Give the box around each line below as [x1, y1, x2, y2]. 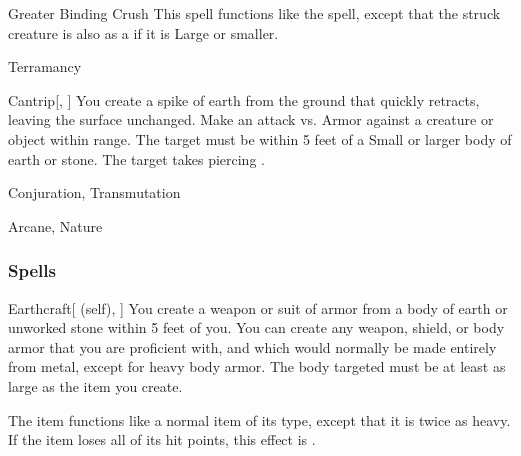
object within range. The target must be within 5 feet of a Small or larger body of [8, 128, 512, 149]
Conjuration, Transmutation [8, 182, 181, 203]
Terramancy [8, 56, 82, 77]
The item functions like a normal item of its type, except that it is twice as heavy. [8, 409, 511, 430]
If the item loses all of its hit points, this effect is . [8, 429, 316, 450]
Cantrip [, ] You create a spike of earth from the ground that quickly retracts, [8, 89, 480, 110]
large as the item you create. [8, 375, 183, 396]
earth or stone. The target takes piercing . [8, 148, 265, 169]
